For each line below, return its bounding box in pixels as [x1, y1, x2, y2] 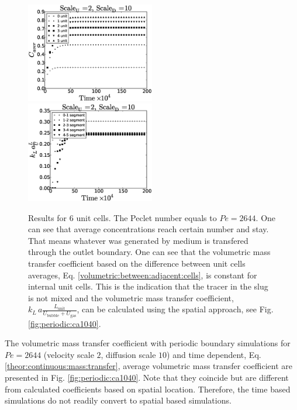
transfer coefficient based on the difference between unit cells [28, 257, 246, 269]
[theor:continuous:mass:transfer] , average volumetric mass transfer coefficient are [5, 360, 292, 372]
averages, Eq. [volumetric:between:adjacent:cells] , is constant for [28, 268, 257, 281]
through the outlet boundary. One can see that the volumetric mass [28, 246, 271, 258]
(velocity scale [43, 348, 94, 360]
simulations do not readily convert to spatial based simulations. [5, 394, 232, 406]
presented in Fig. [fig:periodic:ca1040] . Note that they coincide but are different [5, 371, 289, 383]
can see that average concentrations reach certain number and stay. [28, 223, 269, 235]
